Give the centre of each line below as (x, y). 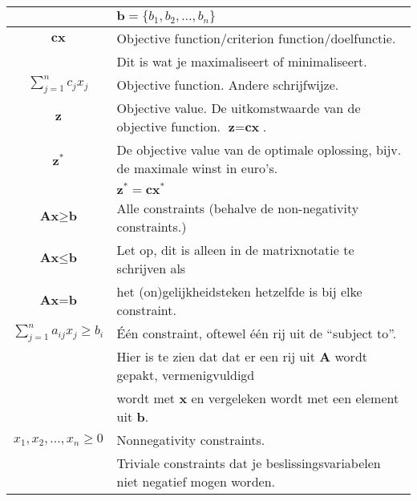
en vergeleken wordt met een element (295, 398)
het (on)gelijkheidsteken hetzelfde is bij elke (239, 291)
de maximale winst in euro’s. (197, 168)
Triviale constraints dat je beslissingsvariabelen (249, 463)
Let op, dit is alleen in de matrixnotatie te (235, 249)
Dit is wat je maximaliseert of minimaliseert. (242, 61)
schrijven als (151, 268)
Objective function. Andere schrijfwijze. (228, 85)
